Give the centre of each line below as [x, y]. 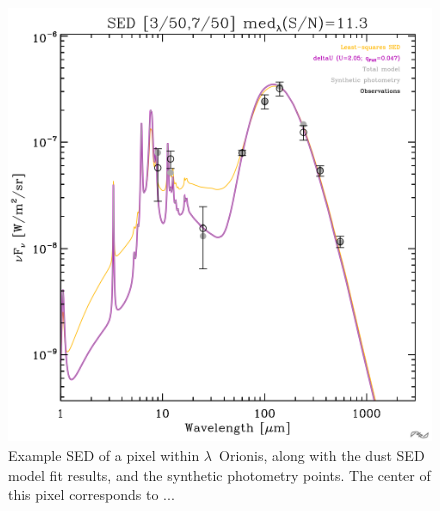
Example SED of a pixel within [104, 455]
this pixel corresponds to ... [91, 494]
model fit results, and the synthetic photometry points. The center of [219, 474]
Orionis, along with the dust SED [322, 455]
